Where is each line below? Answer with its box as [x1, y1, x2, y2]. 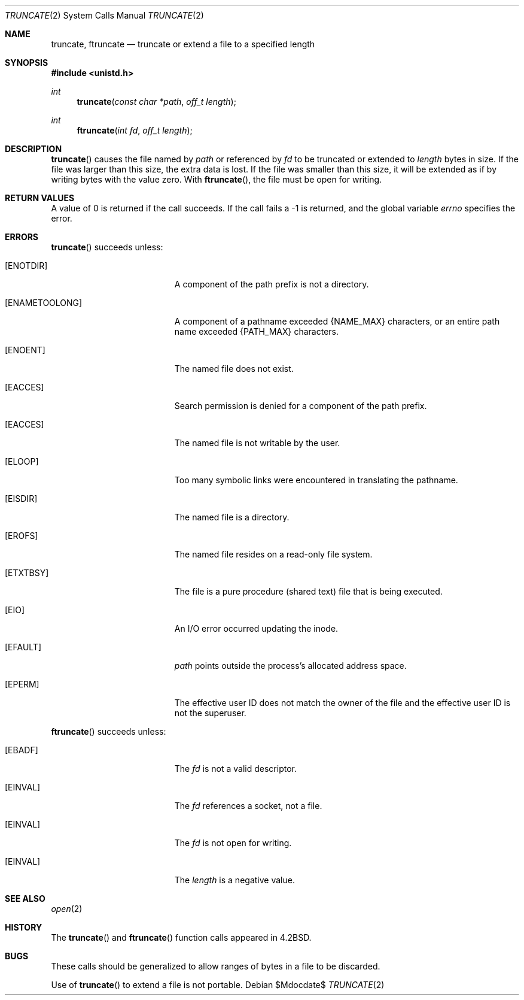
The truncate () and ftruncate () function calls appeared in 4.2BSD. [51, 932, 312, 943]
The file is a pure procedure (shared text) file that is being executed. [174, 586, 443, 596]
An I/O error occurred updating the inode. [174, 623, 339, 634]
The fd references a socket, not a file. [174, 801, 322, 811]
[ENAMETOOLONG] [5, 298, 83, 308]
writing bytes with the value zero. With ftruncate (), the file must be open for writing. [51, 174, 382, 184]
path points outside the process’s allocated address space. [174, 660, 407, 671]
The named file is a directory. [174, 512, 290, 522]
